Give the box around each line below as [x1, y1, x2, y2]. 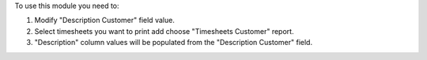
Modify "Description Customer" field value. [34, 16, 176, 25]
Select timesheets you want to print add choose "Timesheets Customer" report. [34, 26, 294, 36]
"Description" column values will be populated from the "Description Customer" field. [34, 38, 312, 47]
